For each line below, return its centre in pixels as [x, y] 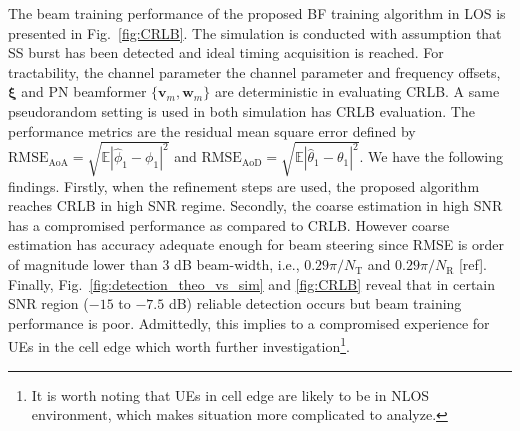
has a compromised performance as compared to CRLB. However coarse [229, 224]
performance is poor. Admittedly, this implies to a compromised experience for [249, 322]
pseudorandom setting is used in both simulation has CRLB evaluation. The [241, 110]
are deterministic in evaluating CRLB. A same [357, 91]
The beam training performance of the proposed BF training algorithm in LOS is [257, 13]
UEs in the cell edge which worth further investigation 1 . [179, 345]
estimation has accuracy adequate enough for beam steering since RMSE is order [256, 244]
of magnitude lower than [83, 264]
